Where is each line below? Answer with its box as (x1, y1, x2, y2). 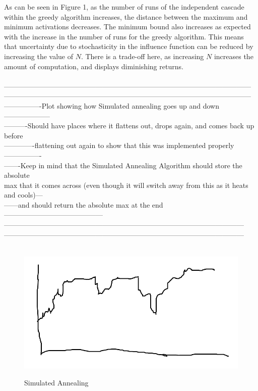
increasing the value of (4, 51, 74, 61)
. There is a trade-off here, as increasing (81, 51, 204, 61)
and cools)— (4, 189, 43, 200)
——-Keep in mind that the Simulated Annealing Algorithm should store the (4, 160, 242, 170)
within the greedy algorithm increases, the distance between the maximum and (4, 11, 248, 22)
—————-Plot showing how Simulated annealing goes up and (4, 100, 201, 111)
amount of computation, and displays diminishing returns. (4, 61, 183, 71)
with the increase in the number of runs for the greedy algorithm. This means (4, 31, 244, 41)
